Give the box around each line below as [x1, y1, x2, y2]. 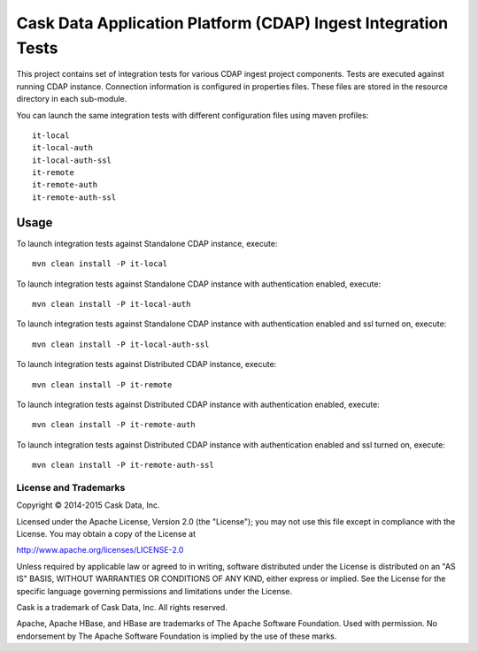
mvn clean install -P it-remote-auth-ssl [32, 460, 214, 471]
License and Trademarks [16, 481, 126, 494]
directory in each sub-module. [16, 94, 127, 104]
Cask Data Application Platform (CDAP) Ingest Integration [16, 13, 449, 33]
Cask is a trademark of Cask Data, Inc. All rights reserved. [16, 601, 227, 612]
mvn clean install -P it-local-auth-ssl [32, 339, 210, 349]
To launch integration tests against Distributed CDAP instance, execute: [16, 359, 277, 370]
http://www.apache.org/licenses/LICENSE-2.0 [16, 545, 184, 555]
